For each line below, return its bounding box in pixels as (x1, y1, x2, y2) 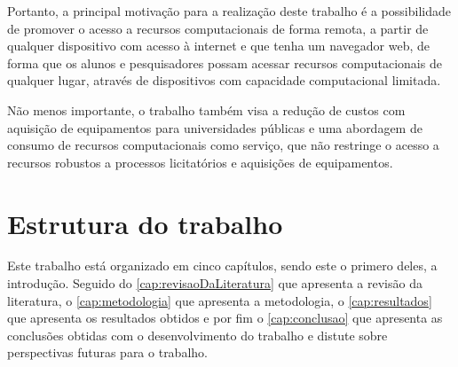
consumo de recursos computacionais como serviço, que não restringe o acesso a (7, 136, 439, 154)
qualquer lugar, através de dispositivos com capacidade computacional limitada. (7, 71, 441, 90)
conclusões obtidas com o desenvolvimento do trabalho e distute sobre (7, 325, 388, 344)
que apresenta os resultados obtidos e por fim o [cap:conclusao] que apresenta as (7, 308, 443, 327)
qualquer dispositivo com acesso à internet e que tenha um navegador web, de (7, 36, 430, 55)
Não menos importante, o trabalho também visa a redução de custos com (7, 100, 406, 119)
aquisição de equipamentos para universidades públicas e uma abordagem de (7, 118, 422, 137)
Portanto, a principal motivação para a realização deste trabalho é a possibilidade (7, 2, 451, 20)
